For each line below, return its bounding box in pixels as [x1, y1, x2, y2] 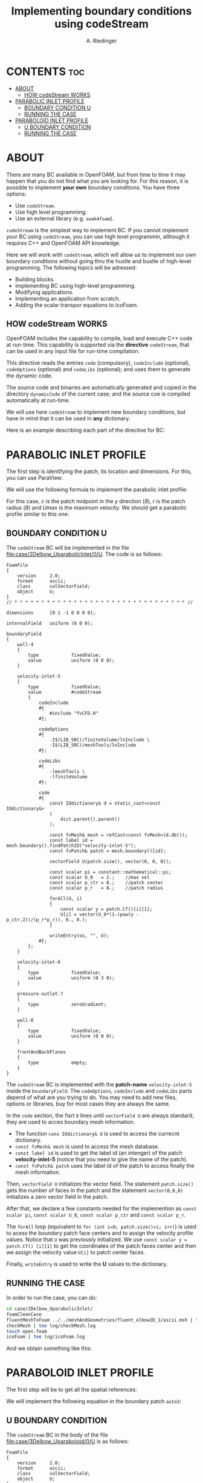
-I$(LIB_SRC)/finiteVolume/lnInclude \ [49, 737, 150, 743]
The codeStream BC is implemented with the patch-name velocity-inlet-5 [6, 1081, 192, 1088]
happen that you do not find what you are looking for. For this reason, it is [6, 177, 189, 184]
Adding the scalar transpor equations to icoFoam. [14, 301, 138, 308]
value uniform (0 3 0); [28, 975, 115, 981]
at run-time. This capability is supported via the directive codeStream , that [6, 341, 190, 348]
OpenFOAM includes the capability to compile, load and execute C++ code [6, 334, 193, 342]
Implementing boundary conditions [11, 4, 192, 18]
